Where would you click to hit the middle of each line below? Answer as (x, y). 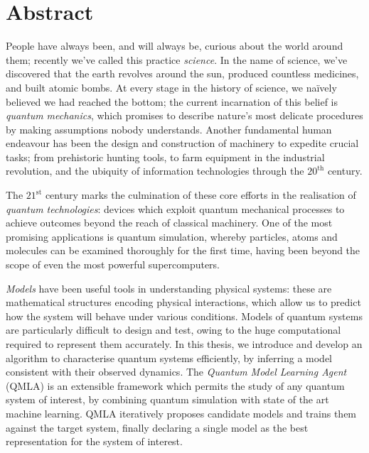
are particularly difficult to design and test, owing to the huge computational (173, 330)
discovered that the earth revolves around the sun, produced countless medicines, (182, 73)
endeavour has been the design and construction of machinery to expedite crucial (182, 143)
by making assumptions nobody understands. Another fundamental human (169, 129)
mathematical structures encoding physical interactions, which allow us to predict (183, 302)
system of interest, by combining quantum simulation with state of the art (167, 399)
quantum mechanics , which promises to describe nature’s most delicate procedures (184, 115)
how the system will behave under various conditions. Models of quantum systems (184, 316)
